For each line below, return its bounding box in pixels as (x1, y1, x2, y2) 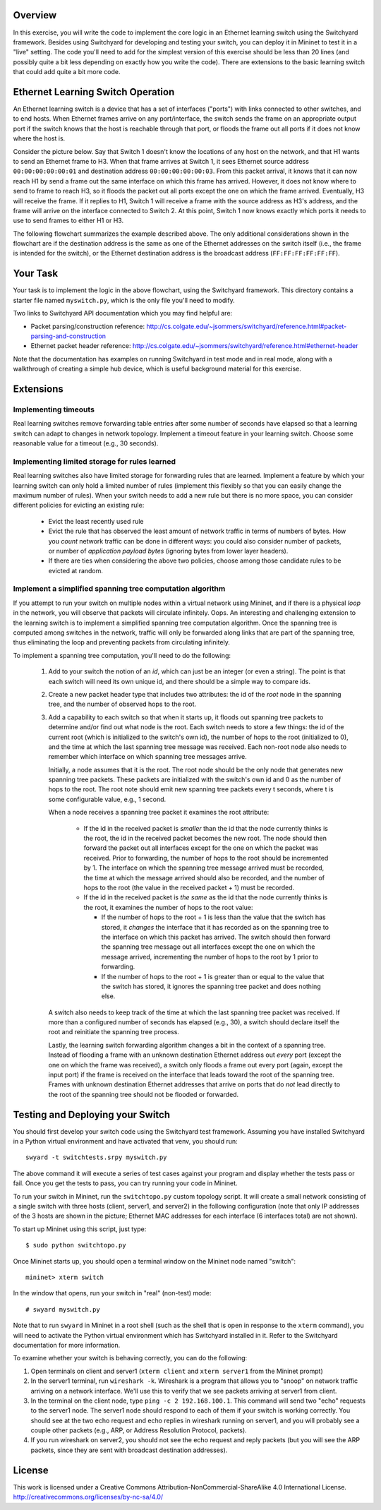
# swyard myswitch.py (25, 1305, 100, 1313)
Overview (13, 9, 57, 21)
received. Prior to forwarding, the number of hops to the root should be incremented (83, 853, 329, 862)
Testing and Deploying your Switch (13, 1108, 171, 1120)
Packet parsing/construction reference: (30, 322, 145, 330)
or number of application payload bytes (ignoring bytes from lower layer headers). (48, 546, 289, 555)
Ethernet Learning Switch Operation (13, 85, 175, 98)
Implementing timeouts (13, 405, 95, 414)
